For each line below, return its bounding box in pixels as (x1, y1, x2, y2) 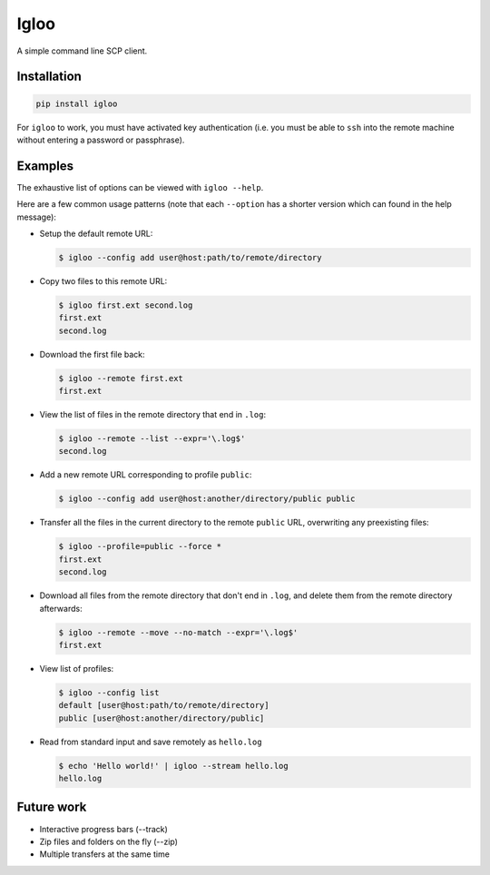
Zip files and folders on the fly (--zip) (39, 836, 179, 847)
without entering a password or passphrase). (16, 134, 185, 145)
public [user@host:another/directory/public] (58, 713, 265, 723)
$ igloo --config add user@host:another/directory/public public (58, 494, 356, 504)
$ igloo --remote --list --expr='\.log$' (58, 434, 246, 444)
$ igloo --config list (58, 687, 160, 698)
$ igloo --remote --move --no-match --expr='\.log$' (58, 627, 299, 637)
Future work (16, 800, 87, 815)
